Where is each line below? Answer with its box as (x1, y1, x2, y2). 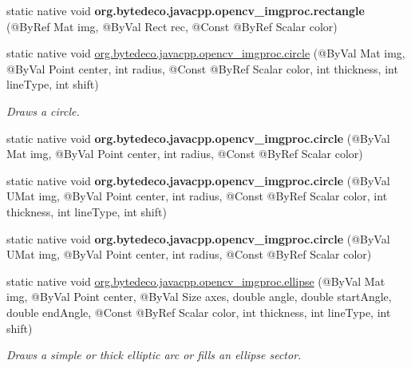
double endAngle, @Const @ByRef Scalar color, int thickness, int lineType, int (6, 303, 391, 320)
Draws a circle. (6, 102, 80, 119)
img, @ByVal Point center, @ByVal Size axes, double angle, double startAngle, (6, 288, 392, 305)
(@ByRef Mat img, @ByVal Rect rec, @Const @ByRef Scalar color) (6, 18, 338, 34)
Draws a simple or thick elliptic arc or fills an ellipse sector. (6, 346, 302, 363)
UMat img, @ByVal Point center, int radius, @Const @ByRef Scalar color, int (6, 188, 388, 204)
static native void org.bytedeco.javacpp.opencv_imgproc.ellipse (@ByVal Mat (6, 272, 385, 289)
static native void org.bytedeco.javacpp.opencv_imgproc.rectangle (6, 2, 365, 18)
